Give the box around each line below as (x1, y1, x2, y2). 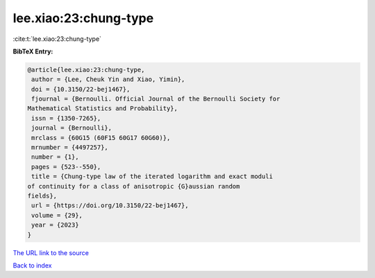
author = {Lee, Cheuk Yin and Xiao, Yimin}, (31, 76, 185, 83)
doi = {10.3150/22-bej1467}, (31, 85, 131, 93)
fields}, (27, 192, 58, 200)
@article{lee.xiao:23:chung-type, (27, 66, 145, 73)
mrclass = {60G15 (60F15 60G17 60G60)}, (31, 134, 171, 141)
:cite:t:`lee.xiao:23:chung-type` (12, 35, 102, 43)
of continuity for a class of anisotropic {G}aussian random (27, 182, 240, 190)
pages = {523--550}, (31, 163, 101, 171)
